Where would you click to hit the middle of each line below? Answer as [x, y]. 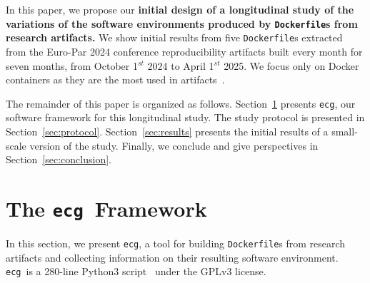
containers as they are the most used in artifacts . [115, 79]
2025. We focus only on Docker [291, 65]
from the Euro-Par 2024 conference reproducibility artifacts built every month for [184, 51]
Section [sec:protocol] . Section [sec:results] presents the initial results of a [167, 131]
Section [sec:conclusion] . [59, 159]
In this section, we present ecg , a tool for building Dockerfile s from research [176, 243]
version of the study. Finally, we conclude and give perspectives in [174, 145]
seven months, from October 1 [72, 65]
